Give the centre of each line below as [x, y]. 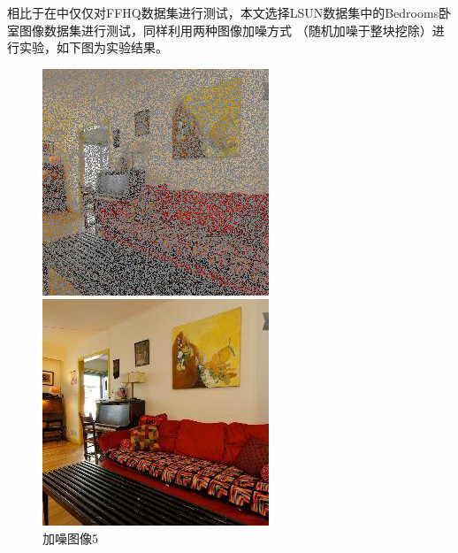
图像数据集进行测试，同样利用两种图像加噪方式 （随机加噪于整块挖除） [225, 30]
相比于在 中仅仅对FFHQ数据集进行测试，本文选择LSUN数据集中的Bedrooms [223, 12]
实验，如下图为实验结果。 [93, 47]
